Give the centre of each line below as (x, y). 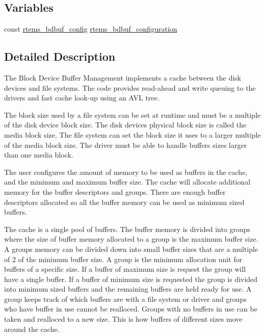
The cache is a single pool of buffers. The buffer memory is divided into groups (127, 229)
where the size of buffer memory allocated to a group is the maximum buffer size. (131, 239)
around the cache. (32, 329)
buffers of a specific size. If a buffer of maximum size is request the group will (125, 269)
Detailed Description (60, 56)
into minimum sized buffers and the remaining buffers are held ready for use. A (128, 289)
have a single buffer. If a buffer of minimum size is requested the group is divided (131, 279)
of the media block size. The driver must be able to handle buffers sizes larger (126, 145)
